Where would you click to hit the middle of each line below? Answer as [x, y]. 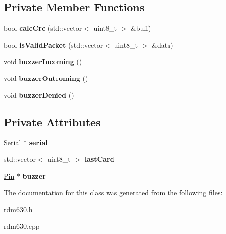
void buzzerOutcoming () [46, 78]
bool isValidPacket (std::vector [54, 44]
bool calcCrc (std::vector [43, 28]
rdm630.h [18, 209]
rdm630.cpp [22, 226]
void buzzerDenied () [39, 95]
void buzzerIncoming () [43, 61]
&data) [163, 44]
